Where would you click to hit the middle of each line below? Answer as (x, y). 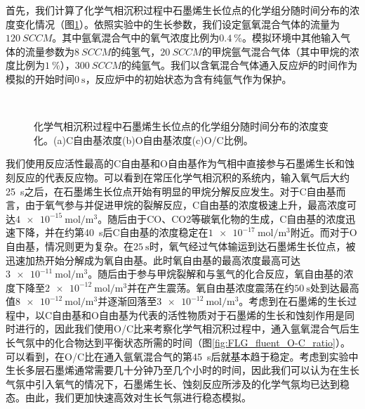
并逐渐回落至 (127, 301)
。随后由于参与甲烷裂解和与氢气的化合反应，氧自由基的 (216, 274)
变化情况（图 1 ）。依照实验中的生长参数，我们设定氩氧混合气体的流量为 (177, 24)
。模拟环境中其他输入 (291, 38)
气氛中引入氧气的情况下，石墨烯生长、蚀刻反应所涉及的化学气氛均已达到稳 (178, 383)
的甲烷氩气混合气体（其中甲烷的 (276, 51)
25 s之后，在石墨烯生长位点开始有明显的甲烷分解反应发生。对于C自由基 (171, 191)
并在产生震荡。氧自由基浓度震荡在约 (211, 287)
